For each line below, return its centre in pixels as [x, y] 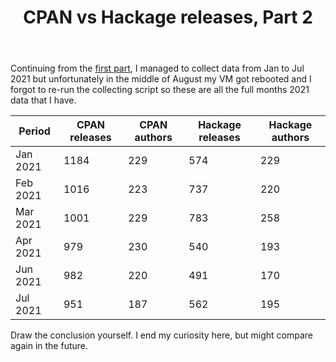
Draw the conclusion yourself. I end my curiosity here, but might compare [161, 335]
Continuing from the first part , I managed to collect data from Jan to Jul [157, 68]
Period [34, 131]
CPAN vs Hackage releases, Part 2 [168, 17]
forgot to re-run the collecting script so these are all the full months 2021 [160, 90]
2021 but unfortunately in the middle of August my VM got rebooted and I [161, 79]
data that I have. [43, 100]
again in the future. [49, 346]
